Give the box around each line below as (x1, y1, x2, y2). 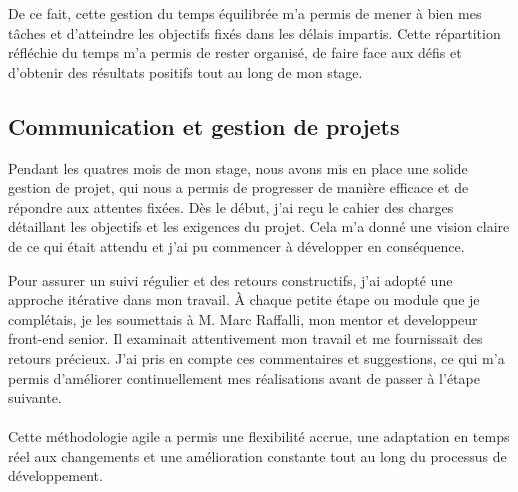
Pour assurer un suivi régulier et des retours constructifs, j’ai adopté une (8, 269, 453, 290)
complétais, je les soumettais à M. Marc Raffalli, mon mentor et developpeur (8, 308, 478, 329)
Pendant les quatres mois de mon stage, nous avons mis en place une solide (8, 157, 468, 178)
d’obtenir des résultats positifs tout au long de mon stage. (8, 61, 363, 82)
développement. (8, 465, 103, 486)
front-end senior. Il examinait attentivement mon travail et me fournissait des (8, 328, 483, 349)
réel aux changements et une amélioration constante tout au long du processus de (8, 445, 507, 466)
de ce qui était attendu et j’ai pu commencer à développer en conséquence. (8, 235, 465, 256)
